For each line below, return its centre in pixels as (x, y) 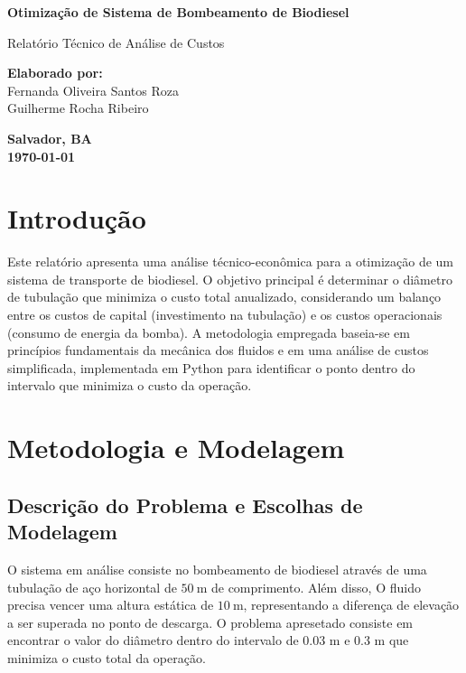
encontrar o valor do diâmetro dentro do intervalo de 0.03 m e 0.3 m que (208, 640)
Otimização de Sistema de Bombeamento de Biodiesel (178, 12)
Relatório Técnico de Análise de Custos (116, 42)
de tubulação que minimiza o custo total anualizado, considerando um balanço (224, 297)
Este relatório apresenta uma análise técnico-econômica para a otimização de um (231, 262)
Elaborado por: (55, 73)
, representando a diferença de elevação (351, 605)
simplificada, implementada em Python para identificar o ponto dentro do (211, 367)
